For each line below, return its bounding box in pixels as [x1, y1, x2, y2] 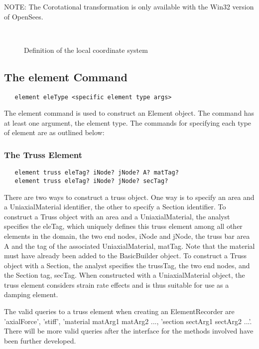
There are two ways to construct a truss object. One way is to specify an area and [4, 191, 255, 202]
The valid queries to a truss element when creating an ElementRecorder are [4, 306, 235, 317]
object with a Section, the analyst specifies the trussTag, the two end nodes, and [4, 260, 250, 270]
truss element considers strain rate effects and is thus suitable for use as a [4, 279, 229, 290]
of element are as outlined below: [4, 127, 105, 138]
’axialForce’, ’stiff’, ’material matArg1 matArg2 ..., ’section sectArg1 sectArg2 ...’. [4, 316, 252, 326]
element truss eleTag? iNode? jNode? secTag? [14, 177, 168, 184]
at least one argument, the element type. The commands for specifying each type [4, 117, 252, 128]
